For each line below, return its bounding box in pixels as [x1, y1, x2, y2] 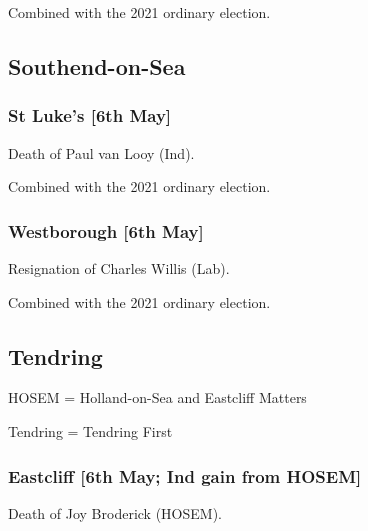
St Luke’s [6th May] [8, 103, 172, 128]
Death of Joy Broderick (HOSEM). [8, 502, 222, 523]
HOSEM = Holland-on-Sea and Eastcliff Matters [8, 387, 307, 408]
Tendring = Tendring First [8, 420, 173, 441]
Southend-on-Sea [8, 50, 186, 81]
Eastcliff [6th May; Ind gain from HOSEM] [8, 463, 362, 488]
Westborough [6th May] [8, 218, 204, 243]
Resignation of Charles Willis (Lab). [8, 258, 230, 278]
